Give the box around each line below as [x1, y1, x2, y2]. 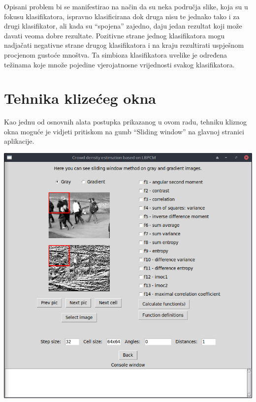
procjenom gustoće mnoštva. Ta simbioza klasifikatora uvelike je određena [4, 49, 227, 60]
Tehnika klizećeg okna [4, 88, 157, 108]
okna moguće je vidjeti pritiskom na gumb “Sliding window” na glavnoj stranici [4, 126, 244, 136]
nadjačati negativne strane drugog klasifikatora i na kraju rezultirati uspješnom [4, 40, 244, 50]
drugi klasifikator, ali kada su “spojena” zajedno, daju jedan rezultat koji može [4, 21, 242, 31]
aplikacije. [4, 136, 34, 146]
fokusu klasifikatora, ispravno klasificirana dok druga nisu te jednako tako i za [4, 11, 240, 21]
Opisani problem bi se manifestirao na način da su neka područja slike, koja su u [4, 1, 248, 11]
